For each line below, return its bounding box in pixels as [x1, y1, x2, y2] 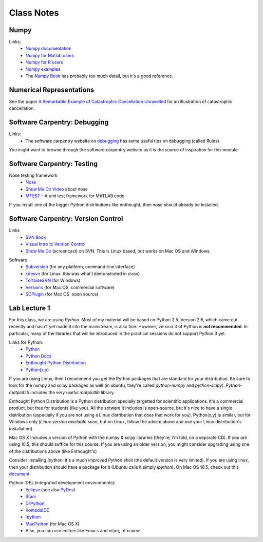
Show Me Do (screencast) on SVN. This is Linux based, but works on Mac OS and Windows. [25, 248, 211, 254]
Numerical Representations [9, 85, 94, 94]
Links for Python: [9, 339, 43, 345]
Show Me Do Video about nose [25, 186, 88, 192]
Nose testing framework [9, 172, 58, 178]
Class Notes [9, 7, 59, 18]
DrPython [25, 500, 45, 506]
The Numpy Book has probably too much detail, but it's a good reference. [25, 73, 173, 79]
